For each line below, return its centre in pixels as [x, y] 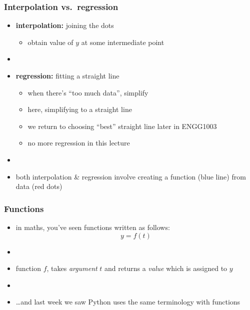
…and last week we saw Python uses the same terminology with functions [128, 302]
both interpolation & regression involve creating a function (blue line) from [131, 176]
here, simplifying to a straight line [80, 109]
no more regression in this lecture [79, 143]
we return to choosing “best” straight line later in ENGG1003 [122, 126]
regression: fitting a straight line [67, 75]
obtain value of [50, 42]
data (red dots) [39, 186]
